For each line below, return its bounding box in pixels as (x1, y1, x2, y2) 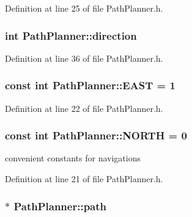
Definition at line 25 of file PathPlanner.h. (5, 2, 163, 14)
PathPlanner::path (13, 198, 107, 213)
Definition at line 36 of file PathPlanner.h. (5, 51, 163, 64)
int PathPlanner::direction (5, 28, 137, 43)
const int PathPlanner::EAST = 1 (5, 78, 175, 93)
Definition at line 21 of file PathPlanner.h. (5, 172, 163, 185)
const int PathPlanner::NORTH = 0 (5, 128, 187, 143)
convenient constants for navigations (5, 152, 141, 164)
